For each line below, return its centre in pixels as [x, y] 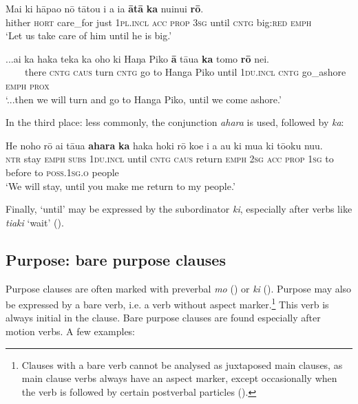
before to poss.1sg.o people [62, 172]
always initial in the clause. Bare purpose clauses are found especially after [163, 318]
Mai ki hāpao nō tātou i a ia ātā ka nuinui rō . [105, 8]
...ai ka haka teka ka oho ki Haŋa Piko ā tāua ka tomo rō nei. [137, 58]
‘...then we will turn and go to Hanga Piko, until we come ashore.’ [144, 99]
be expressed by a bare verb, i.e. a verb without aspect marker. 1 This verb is [167, 303]
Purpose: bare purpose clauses [116, 259]
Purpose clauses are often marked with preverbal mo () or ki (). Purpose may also [179, 288]
